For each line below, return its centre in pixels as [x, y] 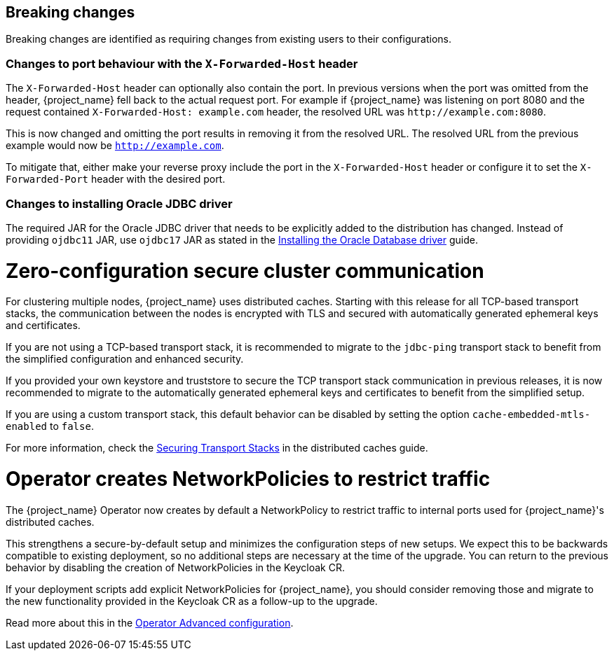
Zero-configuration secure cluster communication [245, 271]
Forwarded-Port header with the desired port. [116, 179]
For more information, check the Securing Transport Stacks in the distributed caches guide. [217, 448]
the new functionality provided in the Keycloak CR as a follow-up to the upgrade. [192, 601]
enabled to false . [50, 426]
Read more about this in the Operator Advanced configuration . [150, 622]
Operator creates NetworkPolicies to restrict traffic [248, 479]
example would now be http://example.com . [115, 146]
